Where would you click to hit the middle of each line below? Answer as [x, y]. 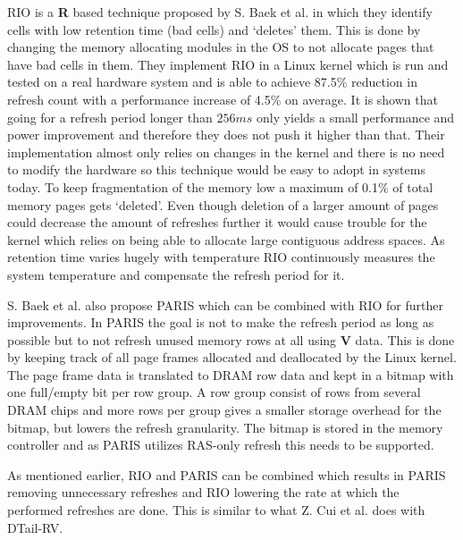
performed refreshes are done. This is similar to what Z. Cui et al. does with [216, 510]
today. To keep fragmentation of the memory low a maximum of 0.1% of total [220, 186]
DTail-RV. [35, 527]
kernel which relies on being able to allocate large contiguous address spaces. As [226, 239]
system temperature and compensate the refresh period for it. [176, 274]
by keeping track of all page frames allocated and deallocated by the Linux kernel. [232, 357]
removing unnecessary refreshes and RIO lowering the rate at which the [203, 492]
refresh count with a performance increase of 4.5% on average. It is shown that [223, 99]
